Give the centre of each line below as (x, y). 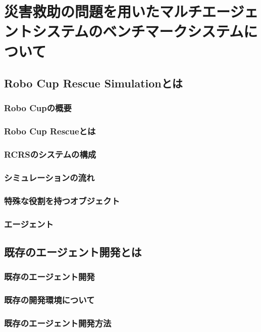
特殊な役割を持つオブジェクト (62, 200)
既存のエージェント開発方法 (58, 323)
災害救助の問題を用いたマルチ (103, 11)
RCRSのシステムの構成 (50, 154)
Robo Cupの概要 (38, 108)
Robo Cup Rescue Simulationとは (93, 83)
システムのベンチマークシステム (138, 31)
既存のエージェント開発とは (73, 251)
